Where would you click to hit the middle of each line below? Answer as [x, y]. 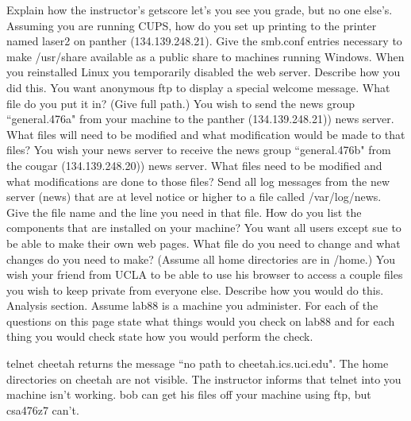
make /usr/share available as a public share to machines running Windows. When [205, 56]
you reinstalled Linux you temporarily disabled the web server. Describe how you [204, 72]
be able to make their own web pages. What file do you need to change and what [204, 243]
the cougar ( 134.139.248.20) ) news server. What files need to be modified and [194, 165]
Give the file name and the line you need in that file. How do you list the [184, 212]
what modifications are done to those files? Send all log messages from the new [198, 181]
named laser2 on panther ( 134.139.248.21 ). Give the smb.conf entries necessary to [204, 41]
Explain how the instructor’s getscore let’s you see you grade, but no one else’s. [200, 10]
